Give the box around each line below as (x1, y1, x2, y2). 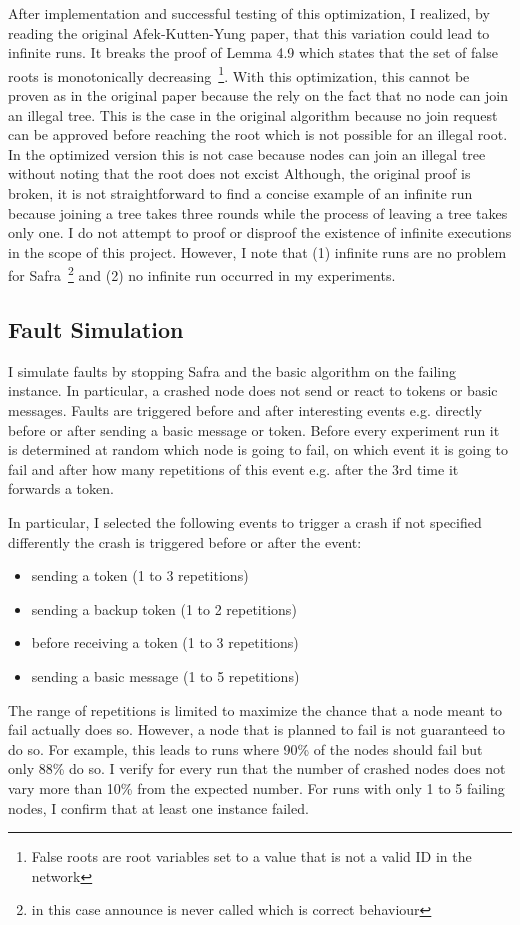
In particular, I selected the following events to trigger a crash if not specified (8, 511, 482, 532)
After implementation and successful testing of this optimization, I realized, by (8, 3, 490, 23)
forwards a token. (8, 478, 114, 499)
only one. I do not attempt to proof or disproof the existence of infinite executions (8, 222, 512, 243)
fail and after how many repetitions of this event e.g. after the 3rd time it (8, 458, 459, 479)
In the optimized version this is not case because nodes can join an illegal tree (8, 143, 486, 164)
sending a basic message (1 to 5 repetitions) (31, 665, 300, 686)
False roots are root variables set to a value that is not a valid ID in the (31, 846, 472, 867)
